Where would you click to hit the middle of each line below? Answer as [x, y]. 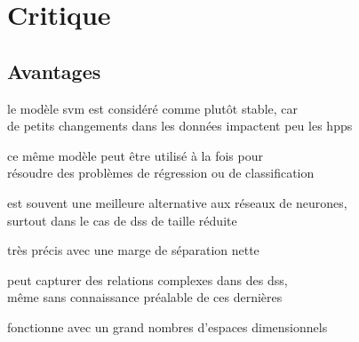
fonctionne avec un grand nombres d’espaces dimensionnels [168, 326]
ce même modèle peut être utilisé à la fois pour [135, 155]
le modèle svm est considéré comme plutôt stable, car [152, 108]
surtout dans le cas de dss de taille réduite [122, 220]
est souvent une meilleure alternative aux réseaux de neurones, [177, 202]
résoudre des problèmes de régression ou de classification [161, 173]
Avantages [54, 71]
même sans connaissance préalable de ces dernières [145, 297]
